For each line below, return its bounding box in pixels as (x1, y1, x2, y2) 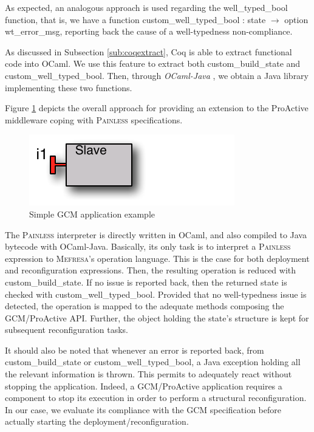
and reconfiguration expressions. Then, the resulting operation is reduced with (5, 264, 296, 276)
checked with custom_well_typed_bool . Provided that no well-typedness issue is (5, 287, 307, 300)
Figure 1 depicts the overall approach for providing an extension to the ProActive (5, 101, 309, 114)
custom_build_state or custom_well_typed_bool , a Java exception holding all (5, 355, 301, 368)
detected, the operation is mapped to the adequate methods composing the (5, 300, 284, 312)
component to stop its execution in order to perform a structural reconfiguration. (5, 391, 307, 404)
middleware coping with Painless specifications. (5, 113, 183, 126)
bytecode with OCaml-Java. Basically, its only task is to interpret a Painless (5, 240, 291, 253)
